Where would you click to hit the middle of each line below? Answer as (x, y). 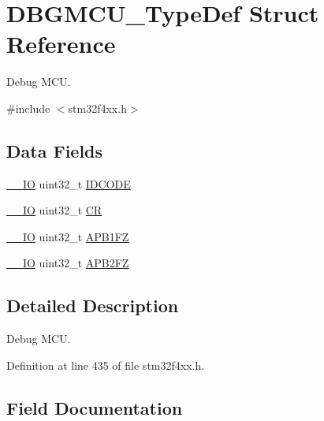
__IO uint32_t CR (54, 210)
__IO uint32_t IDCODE (69, 183)
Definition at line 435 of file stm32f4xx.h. (106, 365)
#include (28, 108)
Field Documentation (95, 407)
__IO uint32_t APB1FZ (68, 236)
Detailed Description (93, 306)
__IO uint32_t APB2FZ (68, 263)
